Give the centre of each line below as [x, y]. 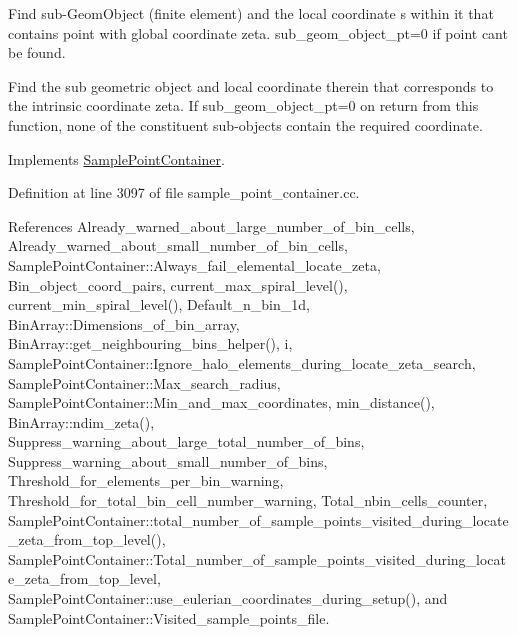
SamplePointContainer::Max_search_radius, [144, 382]
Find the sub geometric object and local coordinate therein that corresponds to [251, 85]
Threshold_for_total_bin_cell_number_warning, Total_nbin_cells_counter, [248, 500]
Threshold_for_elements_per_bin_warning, [146, 480]
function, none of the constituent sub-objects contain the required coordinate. [245, 124]
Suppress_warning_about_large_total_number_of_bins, [186, 441]
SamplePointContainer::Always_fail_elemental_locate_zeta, [194, 264]
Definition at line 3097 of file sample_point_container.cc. [184, 192]
